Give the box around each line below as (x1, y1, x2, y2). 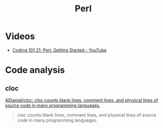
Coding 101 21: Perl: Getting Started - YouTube (12, 47, 107, 53)
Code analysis (5, 65, 65, 76)
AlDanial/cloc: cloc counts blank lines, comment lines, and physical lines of (5, 97, 159, 103)
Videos (5, 31, 35, 42)
